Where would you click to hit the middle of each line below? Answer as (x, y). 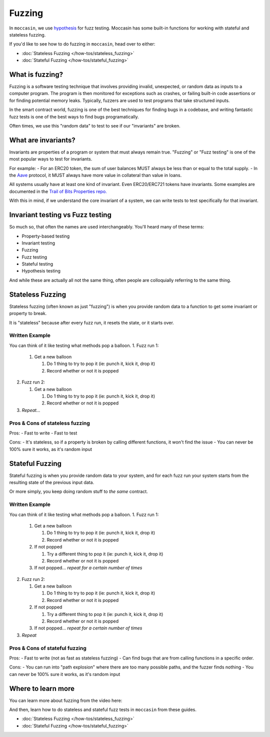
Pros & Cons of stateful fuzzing (48, 648)
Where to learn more (42, 688)
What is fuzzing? (36, 74)
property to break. (28, 313)
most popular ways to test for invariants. (51, 159)
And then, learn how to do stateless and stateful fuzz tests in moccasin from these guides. (103, 709)
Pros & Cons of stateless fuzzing (49, 423)
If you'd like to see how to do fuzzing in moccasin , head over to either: (82, 44)
